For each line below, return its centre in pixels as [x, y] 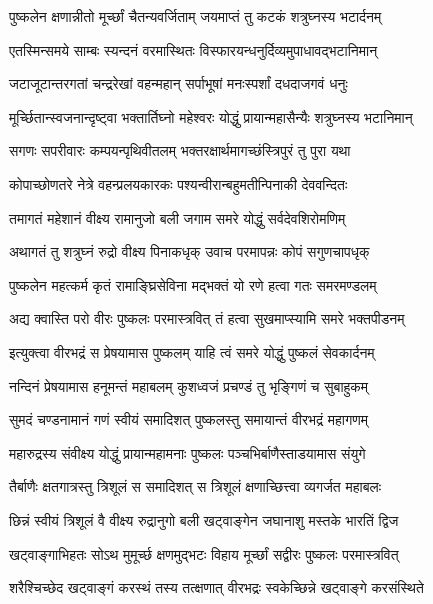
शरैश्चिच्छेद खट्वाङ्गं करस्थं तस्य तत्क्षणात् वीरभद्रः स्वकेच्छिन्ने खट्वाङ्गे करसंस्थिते [216, 587]
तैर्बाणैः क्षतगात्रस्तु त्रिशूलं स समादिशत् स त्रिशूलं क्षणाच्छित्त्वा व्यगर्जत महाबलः [195, 486]
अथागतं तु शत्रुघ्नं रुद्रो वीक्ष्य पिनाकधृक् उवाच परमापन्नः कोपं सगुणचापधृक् [189, 251]
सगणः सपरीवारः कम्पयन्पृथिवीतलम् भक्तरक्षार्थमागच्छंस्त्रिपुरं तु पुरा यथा [180, 150]
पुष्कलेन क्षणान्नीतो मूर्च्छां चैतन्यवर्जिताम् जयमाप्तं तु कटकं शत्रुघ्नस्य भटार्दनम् [195, 16]
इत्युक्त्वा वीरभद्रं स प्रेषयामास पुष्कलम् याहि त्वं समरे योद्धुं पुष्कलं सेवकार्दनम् [192, 351]
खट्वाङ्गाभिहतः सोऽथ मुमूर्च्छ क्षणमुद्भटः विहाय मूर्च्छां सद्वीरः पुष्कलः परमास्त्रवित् [204, 553]
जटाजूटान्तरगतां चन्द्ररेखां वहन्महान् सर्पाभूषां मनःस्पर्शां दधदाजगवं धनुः [178, 83]
